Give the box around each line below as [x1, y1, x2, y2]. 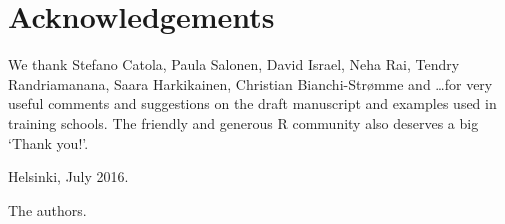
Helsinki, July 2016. [8, 166, 129, 187]
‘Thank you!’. [8, 132, 89, 153]
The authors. [8, 199, 87, 220]
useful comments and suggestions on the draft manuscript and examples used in [8, 93, 497, 114]
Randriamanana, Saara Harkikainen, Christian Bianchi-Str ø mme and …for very [8, 73, 493, 94]
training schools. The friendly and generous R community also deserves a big [8, 112, 479, 133]
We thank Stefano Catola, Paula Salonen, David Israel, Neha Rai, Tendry [8, 54, 460, 75]
